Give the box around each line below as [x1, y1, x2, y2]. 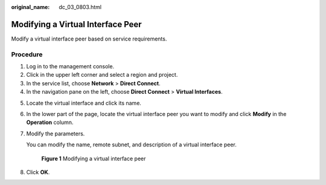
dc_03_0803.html [59, 4, 102, 10]
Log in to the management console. [26, 63, 115, 70]
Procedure [11, 50, 43, 59]
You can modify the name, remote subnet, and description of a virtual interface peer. [26, 141, 237, 148]
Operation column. [26, 118, 74, 126]
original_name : [11, 4, 50, 10]
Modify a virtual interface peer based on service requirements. [11, 35, 167, 42]
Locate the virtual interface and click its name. [26, 99, 142, 106]
